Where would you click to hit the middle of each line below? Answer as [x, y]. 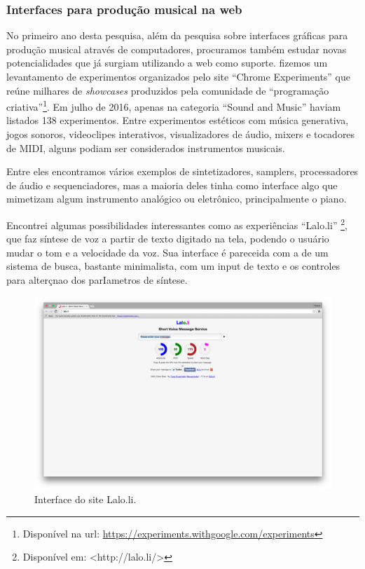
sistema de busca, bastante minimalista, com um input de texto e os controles [173, 266]
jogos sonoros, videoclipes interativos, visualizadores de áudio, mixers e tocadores [181, 134]
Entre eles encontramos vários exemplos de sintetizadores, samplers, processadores [182, 171]
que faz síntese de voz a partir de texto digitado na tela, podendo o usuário [168, 239]
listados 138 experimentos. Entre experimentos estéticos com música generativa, [178, 120]
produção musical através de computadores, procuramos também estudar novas [177, 49]
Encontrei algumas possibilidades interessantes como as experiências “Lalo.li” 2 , [177, 224]
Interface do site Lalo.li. [85, 499]
